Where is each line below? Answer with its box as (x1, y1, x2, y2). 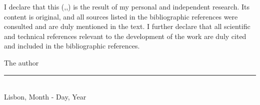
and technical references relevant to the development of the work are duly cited (4, 30, 246, 41)
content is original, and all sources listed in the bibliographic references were (4, 11, 238, 21)
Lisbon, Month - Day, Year (4, 91, 86, 102)
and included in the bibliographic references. (4, 40, 140, 51)
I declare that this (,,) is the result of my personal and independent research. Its (4, 1, 250, 11)
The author (4, 57, 39, 67)
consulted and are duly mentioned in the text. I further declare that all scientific (4, 21, 250, 31)
